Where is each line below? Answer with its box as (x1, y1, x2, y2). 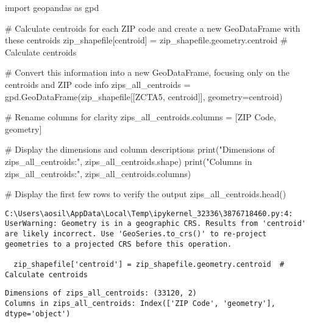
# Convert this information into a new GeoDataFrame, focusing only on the (5, 66, 290, 79)
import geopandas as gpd (5, 1, 99, 13)
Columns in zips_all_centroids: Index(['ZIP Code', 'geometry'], (5, 299, 275, 308)
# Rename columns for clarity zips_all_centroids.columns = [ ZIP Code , (5, 111, 276, 123)
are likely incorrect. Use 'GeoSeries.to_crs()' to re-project (5, 230, 267, 239)
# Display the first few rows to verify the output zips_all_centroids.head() (5, 187, 286, 200)
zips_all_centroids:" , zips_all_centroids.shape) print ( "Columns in (5, 154, 252, 167)
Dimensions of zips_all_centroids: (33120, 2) (5, 289, 197, 298)
